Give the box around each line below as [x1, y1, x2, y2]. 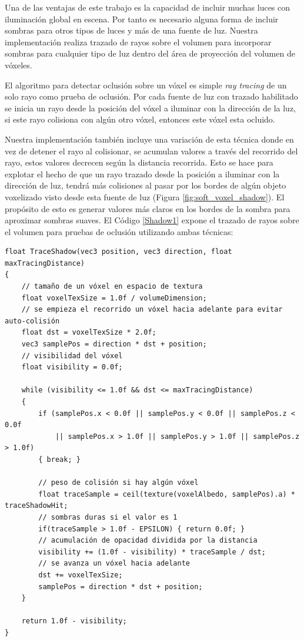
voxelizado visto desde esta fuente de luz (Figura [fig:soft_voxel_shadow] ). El [5, 190, 285, 203]
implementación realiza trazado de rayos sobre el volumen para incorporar [5, 35, 272, 48]
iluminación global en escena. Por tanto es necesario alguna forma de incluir [5, 12, 279, 25]
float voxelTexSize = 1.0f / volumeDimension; [21, 293, 207, 302]
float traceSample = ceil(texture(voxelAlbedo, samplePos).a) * [38, 490, 295, 498]
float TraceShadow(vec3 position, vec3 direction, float [5, 247, 232, 256]
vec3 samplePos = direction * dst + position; [21, 340, 207, 349]
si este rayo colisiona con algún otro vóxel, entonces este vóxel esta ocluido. [5, 113, 275, 125]
